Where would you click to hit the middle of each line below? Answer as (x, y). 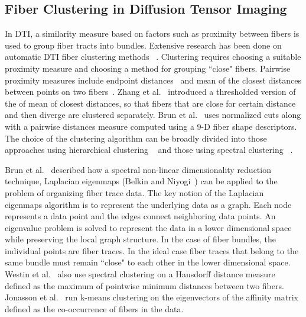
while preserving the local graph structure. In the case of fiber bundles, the (141, 239)
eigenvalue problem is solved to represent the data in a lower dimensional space (148, 227)
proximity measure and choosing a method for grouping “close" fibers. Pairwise (148, 68)
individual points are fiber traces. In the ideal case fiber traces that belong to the (152, 250)
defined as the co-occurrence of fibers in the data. (94, 308)
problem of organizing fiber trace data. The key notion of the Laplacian (134, 192)
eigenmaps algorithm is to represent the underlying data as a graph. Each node (148, 204)
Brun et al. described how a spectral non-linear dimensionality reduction (138, 169)
